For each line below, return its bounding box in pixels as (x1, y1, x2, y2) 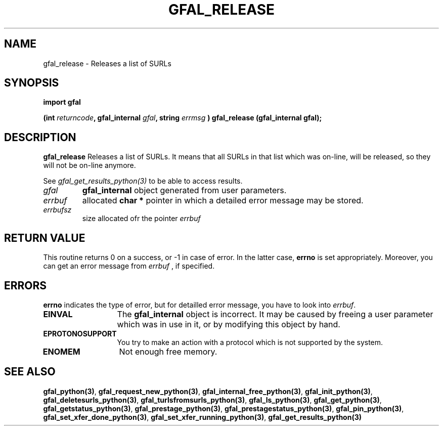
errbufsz (43, 205, 72, 214)
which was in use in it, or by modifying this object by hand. (117, 319, 340, 329)
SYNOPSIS (4, 76, 59, 90)
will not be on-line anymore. (43, 161, 136, 170)
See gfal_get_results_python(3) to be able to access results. (43, 177, 243, 186)
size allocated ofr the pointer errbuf (82, 214, 201, 223)
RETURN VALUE (4, 231, 85, 244)
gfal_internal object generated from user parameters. (82, 185, 287, 196)
